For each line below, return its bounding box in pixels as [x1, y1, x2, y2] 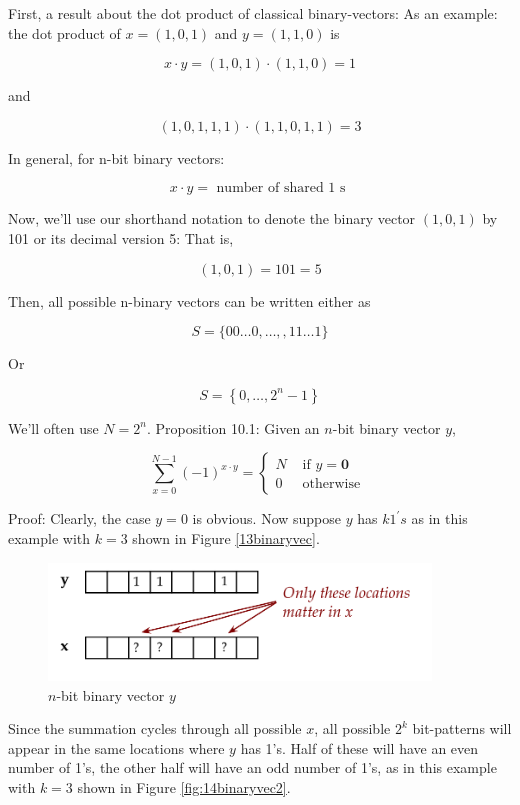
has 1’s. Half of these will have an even [240, 737, 479, 758]
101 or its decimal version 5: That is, [8, 227, 234, 248]
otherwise [302, 477, 361, 492]
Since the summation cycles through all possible [8, 718, 302, 739]
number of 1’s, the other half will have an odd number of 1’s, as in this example [8, 757, 497, 778]
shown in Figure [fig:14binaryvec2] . [77, 776, 291, 797]
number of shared [216, 181, 324, 196]
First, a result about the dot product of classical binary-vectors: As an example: [8, 3, 498, 23]
